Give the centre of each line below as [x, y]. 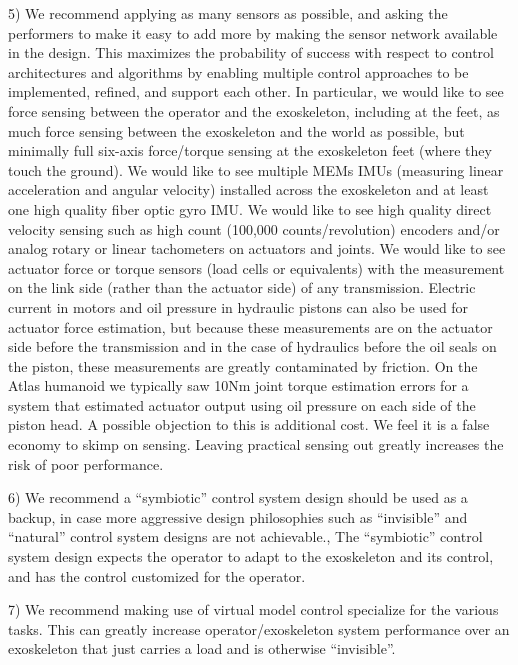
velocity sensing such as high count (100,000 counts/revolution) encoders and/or [254, 228]
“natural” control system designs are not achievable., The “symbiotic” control [245, 536]
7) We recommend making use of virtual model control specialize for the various [253, 609]
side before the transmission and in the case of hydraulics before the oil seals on [252, 346]
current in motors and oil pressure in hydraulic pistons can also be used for [238, 306]
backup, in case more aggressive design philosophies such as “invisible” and [238, 516]
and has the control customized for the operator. [157, 575]
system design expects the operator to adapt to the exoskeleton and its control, [251, 556]
